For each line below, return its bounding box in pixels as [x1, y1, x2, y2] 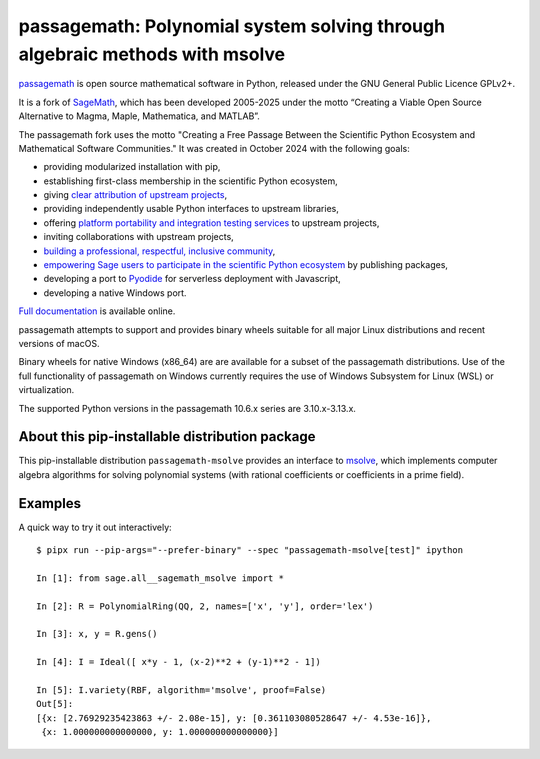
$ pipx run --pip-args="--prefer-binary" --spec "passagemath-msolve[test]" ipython [36, 545, 464, 556]
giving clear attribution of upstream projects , [43, 189, 228, 201]
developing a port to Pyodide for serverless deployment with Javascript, [43, 273, 342, 285]
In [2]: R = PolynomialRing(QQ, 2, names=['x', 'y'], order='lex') [36, 600, 374, 612]
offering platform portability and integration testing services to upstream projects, [43, 216, 380, 229]
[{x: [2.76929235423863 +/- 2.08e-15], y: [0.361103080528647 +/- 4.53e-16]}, [36, 712, 432, 724]
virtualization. [18, 384, 75, 396]
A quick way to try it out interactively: [18, 521, 172, 533]
